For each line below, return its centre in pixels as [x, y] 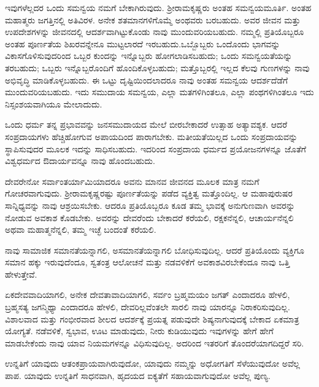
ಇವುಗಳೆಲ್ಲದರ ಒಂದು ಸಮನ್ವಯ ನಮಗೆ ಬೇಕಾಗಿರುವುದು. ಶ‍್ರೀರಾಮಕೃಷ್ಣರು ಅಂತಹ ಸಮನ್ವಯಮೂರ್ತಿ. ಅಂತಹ [158, 7]
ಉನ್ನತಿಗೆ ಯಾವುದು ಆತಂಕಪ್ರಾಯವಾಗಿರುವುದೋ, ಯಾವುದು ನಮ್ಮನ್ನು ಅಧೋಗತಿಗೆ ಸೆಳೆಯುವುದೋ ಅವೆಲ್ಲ [152, 363]
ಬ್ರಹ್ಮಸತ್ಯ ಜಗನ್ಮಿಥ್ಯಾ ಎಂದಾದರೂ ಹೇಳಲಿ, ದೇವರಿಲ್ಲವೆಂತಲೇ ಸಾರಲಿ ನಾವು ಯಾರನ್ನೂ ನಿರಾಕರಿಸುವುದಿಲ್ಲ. [148, 307]
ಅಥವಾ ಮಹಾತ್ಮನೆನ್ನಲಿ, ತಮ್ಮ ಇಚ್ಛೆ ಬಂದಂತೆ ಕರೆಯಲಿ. [81, 229]
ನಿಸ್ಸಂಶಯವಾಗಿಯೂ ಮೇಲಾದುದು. [54, 104]
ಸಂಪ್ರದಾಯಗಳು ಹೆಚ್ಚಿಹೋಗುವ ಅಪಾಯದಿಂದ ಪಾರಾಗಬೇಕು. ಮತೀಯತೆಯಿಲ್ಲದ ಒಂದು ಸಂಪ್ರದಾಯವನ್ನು [152, 136]
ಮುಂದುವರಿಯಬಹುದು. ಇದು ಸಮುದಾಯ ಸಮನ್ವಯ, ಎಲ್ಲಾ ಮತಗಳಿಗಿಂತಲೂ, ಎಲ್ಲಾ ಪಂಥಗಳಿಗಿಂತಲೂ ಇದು [159, 92]
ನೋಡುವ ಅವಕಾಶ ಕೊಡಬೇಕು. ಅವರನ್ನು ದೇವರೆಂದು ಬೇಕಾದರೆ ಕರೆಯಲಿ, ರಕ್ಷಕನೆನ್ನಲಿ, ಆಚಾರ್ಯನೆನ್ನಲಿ [149, 217]
